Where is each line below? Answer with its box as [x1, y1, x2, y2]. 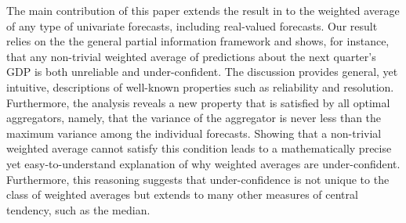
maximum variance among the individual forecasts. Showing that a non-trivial [6, 124, 382, 141]
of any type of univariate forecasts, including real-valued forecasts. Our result [6, 17, 378, 34]
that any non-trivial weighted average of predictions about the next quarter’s [6, 48, 376, 64]
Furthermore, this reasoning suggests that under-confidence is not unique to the [6, 171, 390, 187]
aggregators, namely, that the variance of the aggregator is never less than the [6, 110, 382, 126]
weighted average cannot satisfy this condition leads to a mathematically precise [6, 140, 392, 156]
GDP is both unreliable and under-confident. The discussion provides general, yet [6, 63, 398, 80]
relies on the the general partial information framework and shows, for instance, [6, 33, 390, 49]
